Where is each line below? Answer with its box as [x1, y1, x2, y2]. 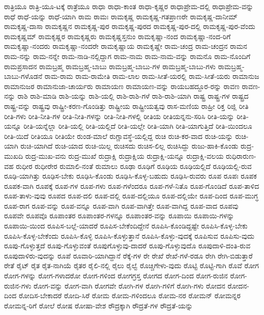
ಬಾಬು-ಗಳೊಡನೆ [4, 71, 43, 81]
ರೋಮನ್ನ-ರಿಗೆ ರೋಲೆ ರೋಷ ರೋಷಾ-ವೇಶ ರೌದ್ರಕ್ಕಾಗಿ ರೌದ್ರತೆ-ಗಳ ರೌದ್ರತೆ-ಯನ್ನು [4, 300, 193, 310]
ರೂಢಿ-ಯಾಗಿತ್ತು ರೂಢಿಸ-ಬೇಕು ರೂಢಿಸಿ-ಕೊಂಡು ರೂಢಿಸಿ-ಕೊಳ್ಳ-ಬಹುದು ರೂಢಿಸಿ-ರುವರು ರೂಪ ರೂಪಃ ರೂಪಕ [4, 170, 257, 181]
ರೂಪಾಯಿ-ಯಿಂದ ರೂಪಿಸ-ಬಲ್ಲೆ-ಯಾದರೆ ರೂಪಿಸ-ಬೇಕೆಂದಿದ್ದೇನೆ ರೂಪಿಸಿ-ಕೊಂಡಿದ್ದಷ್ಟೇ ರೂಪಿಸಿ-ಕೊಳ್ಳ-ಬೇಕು [4, 220, 248, 231]
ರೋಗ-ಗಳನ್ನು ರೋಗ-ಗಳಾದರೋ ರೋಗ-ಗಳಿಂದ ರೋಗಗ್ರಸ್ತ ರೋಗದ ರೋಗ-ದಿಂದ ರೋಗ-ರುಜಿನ [4, 270, 228, 281]
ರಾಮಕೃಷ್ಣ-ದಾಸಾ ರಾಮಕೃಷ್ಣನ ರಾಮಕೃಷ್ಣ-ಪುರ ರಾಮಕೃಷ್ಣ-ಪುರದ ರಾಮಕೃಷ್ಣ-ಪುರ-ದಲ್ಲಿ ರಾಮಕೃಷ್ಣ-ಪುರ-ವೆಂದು [4, 21, 255, 32]
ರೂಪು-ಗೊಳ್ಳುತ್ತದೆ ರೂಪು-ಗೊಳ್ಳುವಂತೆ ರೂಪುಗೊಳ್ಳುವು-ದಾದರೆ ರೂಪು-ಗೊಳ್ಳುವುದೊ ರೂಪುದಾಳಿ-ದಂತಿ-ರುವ [4, 240, 251, 251]
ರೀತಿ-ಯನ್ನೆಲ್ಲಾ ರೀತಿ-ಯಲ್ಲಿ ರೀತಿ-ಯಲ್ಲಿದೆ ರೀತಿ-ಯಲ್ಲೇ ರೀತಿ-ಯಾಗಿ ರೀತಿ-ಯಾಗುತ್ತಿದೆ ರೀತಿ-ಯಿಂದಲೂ [23, 121, 252, 131]
